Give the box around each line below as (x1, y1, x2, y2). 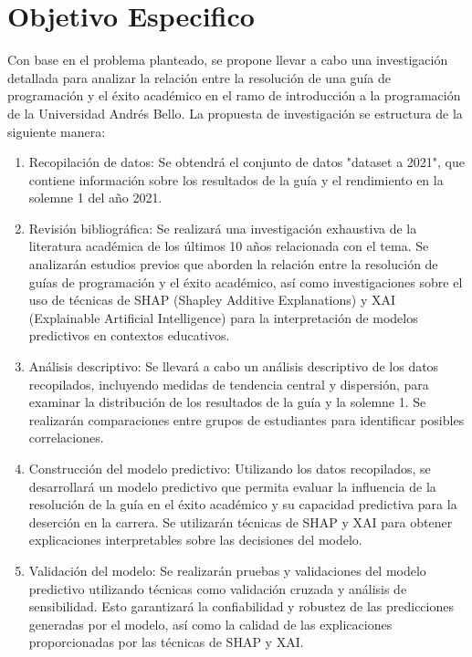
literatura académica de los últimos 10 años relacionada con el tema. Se (28, 236, 429, 255)
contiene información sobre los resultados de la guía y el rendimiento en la (28, 170, 444, 189)
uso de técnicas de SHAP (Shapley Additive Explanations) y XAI (28, 290, 395, 309)
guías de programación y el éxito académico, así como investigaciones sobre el (28, 272, 463, 291)
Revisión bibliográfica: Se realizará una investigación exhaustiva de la (28, 218, 417, 237)
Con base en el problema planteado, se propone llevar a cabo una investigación (7, 50, 448, 69)
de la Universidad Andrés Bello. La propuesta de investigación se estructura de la (7, 103, 463, 122)
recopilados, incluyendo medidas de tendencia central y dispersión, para (28, 374, 429, 393)
